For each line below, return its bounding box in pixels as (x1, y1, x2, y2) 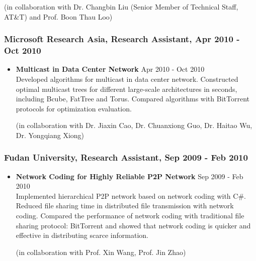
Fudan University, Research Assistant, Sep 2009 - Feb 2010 (4, 151, 248, 164)
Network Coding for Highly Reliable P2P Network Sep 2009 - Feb (16, 171, 243, 181)
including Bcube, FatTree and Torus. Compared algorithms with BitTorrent (16, 93, 249, 104)
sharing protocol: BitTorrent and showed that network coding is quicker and (16, 220, 251, 230)
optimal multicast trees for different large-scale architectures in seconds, (16, 83, 237, 94)
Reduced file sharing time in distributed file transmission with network (16, 200, 234, 211)
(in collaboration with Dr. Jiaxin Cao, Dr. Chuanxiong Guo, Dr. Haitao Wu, (16, 120, 252, 130)
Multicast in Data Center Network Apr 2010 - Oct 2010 (16, 64, 205, 74)
